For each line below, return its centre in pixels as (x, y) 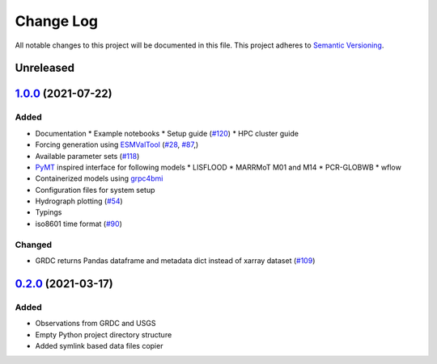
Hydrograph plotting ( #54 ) (79, 201)
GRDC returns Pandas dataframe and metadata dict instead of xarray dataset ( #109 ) (175, 260)
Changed (34, 245)
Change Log (57, 21)
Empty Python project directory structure (104, 334)
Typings (49, 212)
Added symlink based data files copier (99, 345)
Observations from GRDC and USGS (95, 324)
